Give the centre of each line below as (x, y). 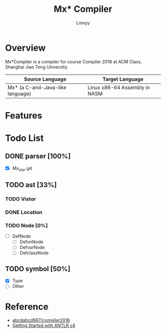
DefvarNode (32, 248)
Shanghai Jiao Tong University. (37, 67)
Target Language (123, 79)
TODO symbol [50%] (38, 269)
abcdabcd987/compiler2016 (41, 320)
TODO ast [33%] (31, 185)
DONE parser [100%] (38, 156)
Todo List (24, 138)
